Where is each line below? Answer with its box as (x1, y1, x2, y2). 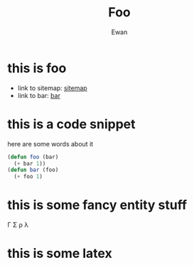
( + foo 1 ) (14, 173, 43, 180)
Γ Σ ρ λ (7, 221, 29, 229)
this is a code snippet (7, 116, 136, 132)
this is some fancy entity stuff (7, 197, 187, 213)
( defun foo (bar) (7, 153, 59, 161)
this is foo (7, 60, 67, 76)
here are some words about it (7, 139, 94, 148)
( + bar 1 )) (14, 160, 46, 167)
